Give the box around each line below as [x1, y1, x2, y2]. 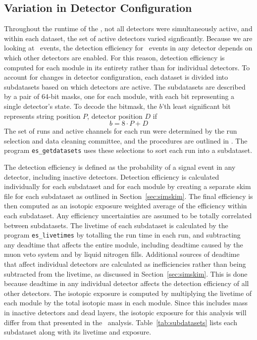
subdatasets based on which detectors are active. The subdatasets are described [4, 81, 246, 92]
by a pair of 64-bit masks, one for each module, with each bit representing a [4, 91, 235, 101]
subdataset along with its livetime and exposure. [4, 327, 152, 337]
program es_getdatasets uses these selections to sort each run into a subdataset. [4, 145, 253, 155]
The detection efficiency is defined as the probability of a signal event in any [4, 161, 236, 172]
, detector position [87, 110, 143, 121]
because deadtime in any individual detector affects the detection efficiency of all [4, 278, 249, 289]
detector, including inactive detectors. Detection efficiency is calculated [4, 171, 219, 182]
